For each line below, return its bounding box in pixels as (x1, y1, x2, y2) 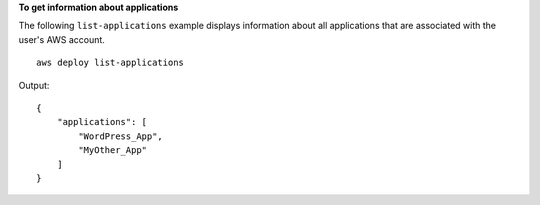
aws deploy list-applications (36, 57, 185, 69)
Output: (18, 79, 50, 91)
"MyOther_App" (78, 145, 148, 156)
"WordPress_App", (78, 130, 164, 142)
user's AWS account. (18, 33, 105, 45)
